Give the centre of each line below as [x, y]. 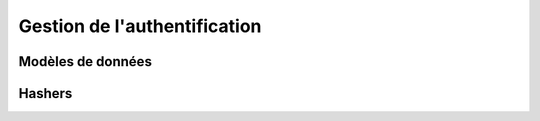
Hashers [45, 93]
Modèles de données [85, 61]
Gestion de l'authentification [140, 26]
